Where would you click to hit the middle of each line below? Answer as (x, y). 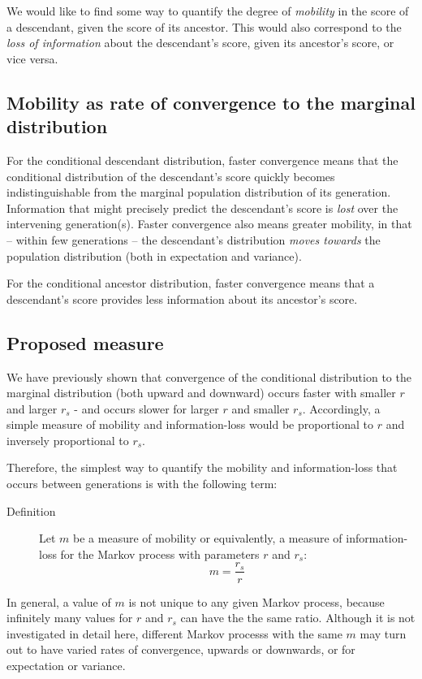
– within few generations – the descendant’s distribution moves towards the (194, 239)
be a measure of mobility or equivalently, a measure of (208, 538)
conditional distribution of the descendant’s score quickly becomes (171, 176)
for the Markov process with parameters (160, 554)
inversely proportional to (68, 440)
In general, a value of (59, 601)
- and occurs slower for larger (146, 408)
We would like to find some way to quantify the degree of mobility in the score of (208, 11)
